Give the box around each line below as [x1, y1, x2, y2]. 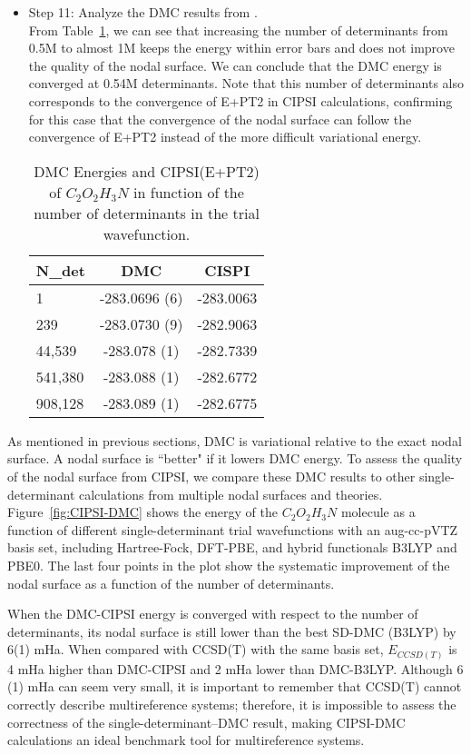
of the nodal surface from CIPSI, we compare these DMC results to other [7, 466, 416, 485]
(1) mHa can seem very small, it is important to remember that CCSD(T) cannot [7, 677, 462, 696]
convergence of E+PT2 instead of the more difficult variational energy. [28, 127, 422, 146]
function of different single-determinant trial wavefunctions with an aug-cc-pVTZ [7, 520, 458, 539]
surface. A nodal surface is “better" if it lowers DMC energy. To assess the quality [7, 449, 463, 468]
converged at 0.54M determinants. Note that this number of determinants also [28, 74, 464, 93]
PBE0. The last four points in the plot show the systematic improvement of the [7, 555, 450, 574]
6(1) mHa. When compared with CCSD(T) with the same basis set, [7, 640, 384, 659]
